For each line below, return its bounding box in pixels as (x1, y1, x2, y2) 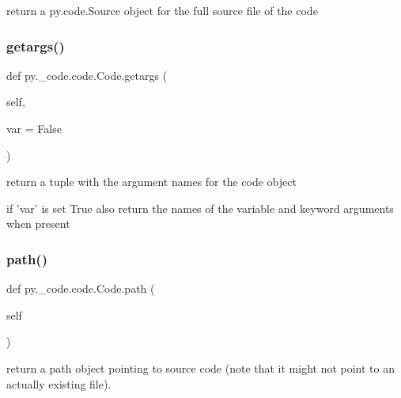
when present (6, 215, 70, 232)
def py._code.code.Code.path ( (6, 280, 155, 297)
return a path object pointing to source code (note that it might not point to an (6, 359, 395, 376)
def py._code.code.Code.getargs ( (6, 66, 168, 83)
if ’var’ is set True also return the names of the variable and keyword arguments (6, 199, 394, 216)
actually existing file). (6, 375, 112, 392)
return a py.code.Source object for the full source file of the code (6, 2, 318, 18)
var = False (6, 120, 62, 136)
